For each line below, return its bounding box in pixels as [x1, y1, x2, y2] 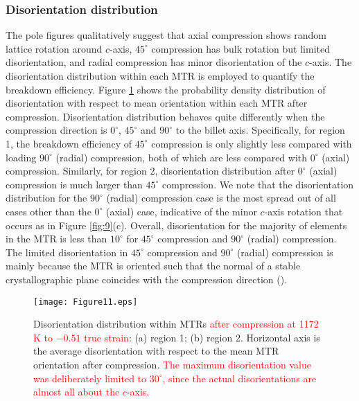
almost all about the [33, 384, 120, 399]
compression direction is [6, 123, 107, 137]
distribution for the [6, 190, 87, 205]
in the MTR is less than [6, 231, 107, 246]
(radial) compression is [236, 244, 333, 259]
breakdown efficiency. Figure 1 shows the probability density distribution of [6, 82, 326, 96]
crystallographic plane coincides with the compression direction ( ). [6, 271, 288, 286]
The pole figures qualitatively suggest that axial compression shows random [6, 28, 327, 42]
